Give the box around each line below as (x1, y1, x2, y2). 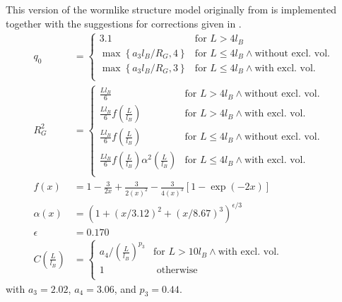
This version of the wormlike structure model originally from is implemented (6, 2, 336, 16)
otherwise (156, 265, 198, 276)
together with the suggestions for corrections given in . (6, 16, 242, 30)
